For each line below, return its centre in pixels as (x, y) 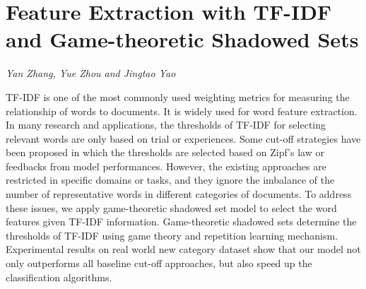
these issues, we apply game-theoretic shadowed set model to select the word (171, 207)
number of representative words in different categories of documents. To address (179, 194)
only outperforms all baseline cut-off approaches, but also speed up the (159, 263)
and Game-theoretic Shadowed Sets (182, 39)
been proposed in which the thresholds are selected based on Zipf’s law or (165, 152)
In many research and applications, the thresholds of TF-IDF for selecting (166, 125)
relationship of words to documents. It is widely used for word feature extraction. (182, 111)
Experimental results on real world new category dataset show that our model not (183, 249)
